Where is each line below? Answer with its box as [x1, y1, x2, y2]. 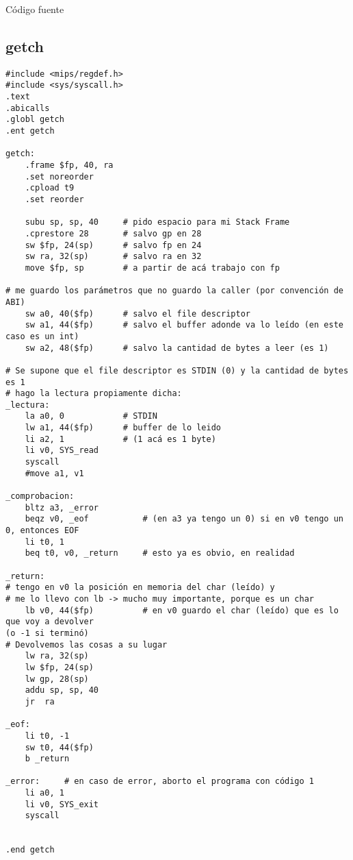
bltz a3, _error [25, 502, 99, 513]
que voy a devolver [5, 617, 94, 627]
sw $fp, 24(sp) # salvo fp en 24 [25, 240, 202, 250]
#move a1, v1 [25, 468, 84, 478]
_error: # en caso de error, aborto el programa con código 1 [5, 776, 315, 787]
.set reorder [25, 195, 84, 205]
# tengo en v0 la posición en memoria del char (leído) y [5, 582, 275, 593]
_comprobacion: [5, 491, 75, 502]
